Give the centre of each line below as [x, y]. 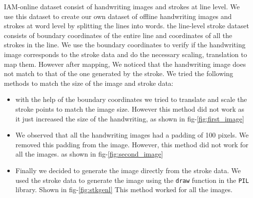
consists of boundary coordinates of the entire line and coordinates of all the [118, 35]
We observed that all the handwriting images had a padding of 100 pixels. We [132, 135]
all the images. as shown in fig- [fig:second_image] [89, 154]
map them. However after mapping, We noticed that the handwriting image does [125, 64]
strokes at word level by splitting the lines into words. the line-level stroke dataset [126, 26]
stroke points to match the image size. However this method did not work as [130, 109]
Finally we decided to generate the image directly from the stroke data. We [128, 170]
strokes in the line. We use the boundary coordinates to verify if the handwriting [125, 45]
